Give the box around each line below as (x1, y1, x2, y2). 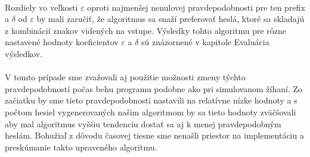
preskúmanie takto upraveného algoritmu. (5, 140, 157, 153)
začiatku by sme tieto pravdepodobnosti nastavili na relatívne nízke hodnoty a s (5, 94, 297, 106)
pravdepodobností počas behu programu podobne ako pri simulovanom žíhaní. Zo (5, 82, 303, 95)
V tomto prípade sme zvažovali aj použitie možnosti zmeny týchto (5, 71, 246, 83)
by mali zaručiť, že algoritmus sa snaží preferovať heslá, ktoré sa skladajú (36, 12, 305, 25)
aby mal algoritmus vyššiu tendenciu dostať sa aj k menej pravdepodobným (5, 117, 281, 130)
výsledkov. (5, 47, 43, 59)
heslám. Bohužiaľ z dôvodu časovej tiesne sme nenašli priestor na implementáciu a (5, 129, 304, 142)
